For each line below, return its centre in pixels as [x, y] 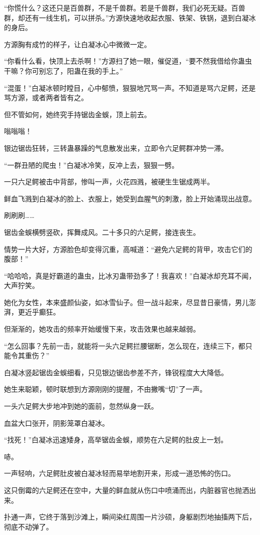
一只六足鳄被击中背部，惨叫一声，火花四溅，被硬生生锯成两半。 [109, 182]
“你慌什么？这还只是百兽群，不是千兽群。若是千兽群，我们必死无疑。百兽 [125, 8]
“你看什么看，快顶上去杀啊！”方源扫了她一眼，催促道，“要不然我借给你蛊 [124, 61]
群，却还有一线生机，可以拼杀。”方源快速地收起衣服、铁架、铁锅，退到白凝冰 [130, 17]
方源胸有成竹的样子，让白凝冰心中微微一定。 [77, 44]
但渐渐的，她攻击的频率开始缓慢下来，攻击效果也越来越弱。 [102, 329]
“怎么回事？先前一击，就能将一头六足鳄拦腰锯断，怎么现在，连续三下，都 [125, 345]
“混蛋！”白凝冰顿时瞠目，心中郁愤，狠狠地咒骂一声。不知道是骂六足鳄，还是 [130, 87]
